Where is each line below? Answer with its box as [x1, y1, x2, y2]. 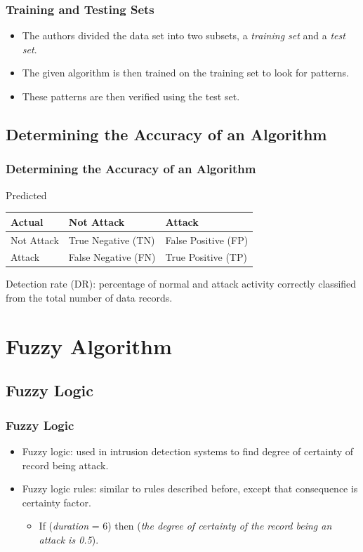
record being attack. [22, 457, 109, 472]
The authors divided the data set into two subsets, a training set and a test [22, 28, 345, 43]
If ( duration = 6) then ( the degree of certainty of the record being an [39, 518, 332, 533]
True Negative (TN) [68, 232, 155, 247]
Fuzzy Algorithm [6, 331, 172, 360]
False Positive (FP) [165, 232, 249, 247]
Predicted [6, 187, 47, 202]
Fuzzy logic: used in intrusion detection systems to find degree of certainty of [22, 444, 354, 459]
